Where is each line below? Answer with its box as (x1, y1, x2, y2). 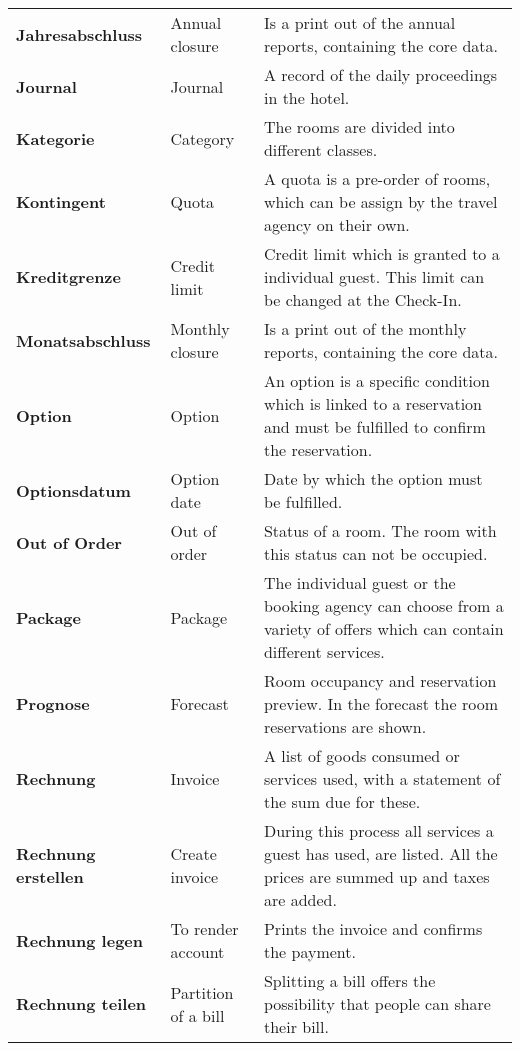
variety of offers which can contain (263, 617, 504, 640)
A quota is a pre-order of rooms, (263, 167, 491, 190)
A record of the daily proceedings (263, 63, 498, 86)
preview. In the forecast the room (263, 692, 498, 715)
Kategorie (16, 126, 95, 150)
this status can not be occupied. (263, 542, 488, 565)
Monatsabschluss (16, 328, 151, 352)
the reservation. (263, 438, 373, 461)
